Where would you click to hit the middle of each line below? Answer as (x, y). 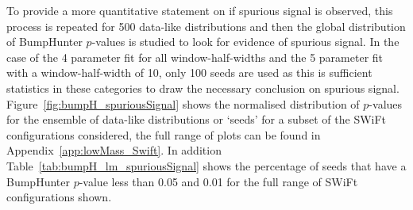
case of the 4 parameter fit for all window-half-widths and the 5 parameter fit (195, 57)
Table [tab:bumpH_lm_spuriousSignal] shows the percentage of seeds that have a (206, 165)
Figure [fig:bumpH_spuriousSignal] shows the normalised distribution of (183, 103)
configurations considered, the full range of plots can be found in (164, 134)
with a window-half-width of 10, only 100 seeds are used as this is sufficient (189, 73)
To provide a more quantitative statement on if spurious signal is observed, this (200, 10)
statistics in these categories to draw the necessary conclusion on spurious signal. (203, 88)
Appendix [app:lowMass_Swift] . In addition (114, 150)
